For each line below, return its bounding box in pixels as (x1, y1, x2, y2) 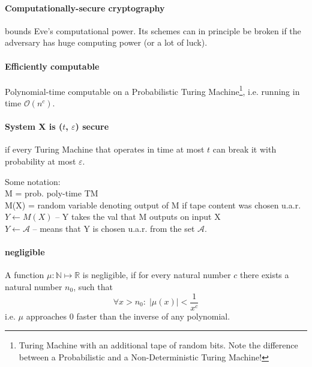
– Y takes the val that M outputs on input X (55, 210, 221, 223)
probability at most (5, 155, 76, 168)
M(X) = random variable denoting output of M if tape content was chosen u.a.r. (5, 198, 301, 211)
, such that (73, 280, 113, 293)
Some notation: (5, 175, 61, 187)
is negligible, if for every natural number (82, 268, 231, 281)
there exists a (240, 268, 289, 281)
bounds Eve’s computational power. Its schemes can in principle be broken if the (5, 24, 301, 37)
